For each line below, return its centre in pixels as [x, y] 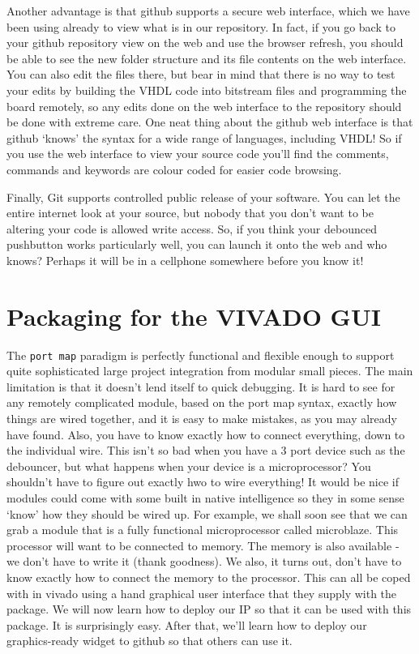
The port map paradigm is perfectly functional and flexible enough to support [201, 355]
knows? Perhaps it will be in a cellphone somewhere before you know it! [185, 260]
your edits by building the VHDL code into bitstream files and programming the [207, 90]
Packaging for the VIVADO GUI [194, 316]
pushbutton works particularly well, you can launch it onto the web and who [197, 244]
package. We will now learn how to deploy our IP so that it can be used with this [209, 609]
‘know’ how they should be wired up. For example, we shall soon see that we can [207, 513]
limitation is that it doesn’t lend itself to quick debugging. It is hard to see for [201, 386]
